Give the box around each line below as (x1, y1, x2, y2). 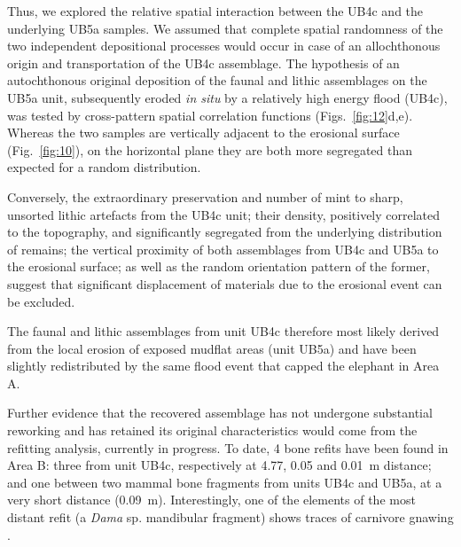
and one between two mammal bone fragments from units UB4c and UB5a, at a (7, 473, 442, 491)
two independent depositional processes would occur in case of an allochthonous (7, 36, 441, 55)
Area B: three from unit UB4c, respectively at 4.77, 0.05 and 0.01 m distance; (7, 456, 432, 474)
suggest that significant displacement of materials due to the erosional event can (7, 274, 442, 293)
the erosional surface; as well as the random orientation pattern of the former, (7, 257, 430, 276)
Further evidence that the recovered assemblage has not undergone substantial (7, 403, 433, 422)
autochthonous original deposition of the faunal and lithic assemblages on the (7, 71, 427, 90)
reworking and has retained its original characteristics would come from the (7, 421, 418, 440)
